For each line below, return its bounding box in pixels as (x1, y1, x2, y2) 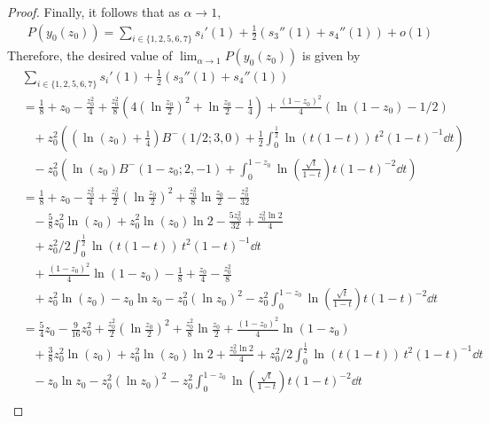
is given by (301, 46, 361, 65)
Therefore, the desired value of (7, 46, 173, 65)
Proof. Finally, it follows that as (7, 3, 180, 20)
